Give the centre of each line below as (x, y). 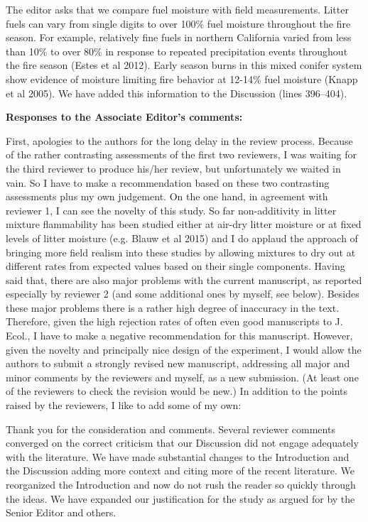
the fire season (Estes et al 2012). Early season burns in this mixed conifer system (184, 65)
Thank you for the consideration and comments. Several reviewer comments (171, 429)
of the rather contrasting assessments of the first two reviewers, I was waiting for (182, 154)
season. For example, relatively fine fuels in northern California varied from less (179, 37)
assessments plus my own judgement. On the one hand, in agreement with (167, 196)
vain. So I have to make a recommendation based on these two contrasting (168, 182)
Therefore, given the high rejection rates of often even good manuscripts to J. (174, 321)
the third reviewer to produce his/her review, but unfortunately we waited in (173, 168)
